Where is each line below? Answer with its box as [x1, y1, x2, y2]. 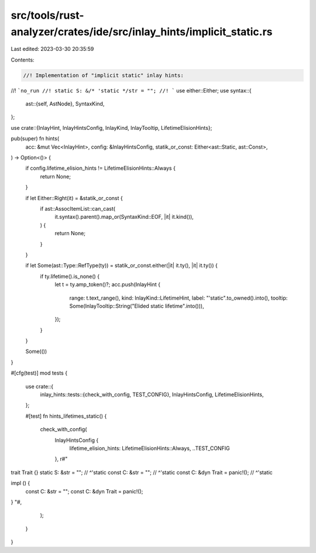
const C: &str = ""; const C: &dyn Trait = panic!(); [25, 487, 143, 494]
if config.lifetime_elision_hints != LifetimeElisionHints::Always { [25, 164, 176, 172]
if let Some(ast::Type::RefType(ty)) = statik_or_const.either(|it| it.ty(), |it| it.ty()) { [25, 262, 218, 269]
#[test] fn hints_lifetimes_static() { [25, 413, 107, 420]
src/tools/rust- [11, 9, 84, 22]
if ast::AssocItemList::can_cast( [40, 205, 116, 212]
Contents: [11, 56, 35, 63]
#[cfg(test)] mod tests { [11, 369, 67, 377]
